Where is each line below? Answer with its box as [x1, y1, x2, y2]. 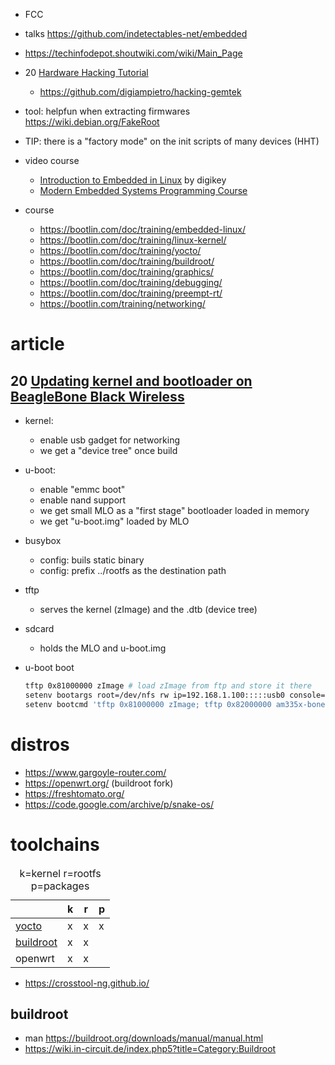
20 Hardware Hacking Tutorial [24, 67, 149, 78]
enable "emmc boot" [39, 484, 126, 495]
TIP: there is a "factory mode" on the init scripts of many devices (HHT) [24, 135, 320, 147]
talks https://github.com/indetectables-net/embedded [24, 28, 248, 39]
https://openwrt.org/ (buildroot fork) [24, 777, 174, 789]
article [10, 333, 65, 356]
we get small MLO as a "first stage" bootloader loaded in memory [39, 505, 310, 516]
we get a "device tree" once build [39, 445, 178, 456]
